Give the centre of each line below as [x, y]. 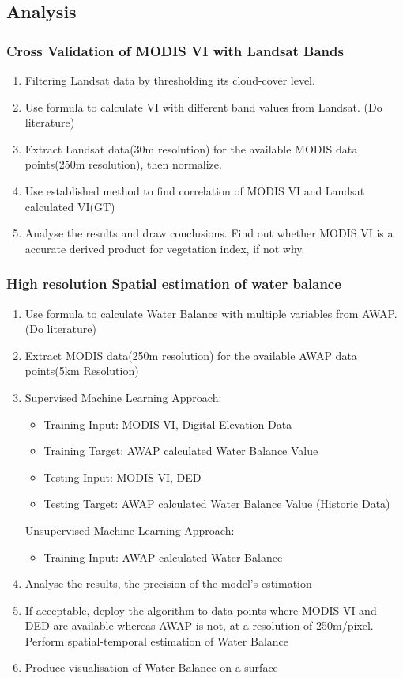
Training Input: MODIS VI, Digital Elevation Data [168, 424]
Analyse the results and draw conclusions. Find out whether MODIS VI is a [209, 233]
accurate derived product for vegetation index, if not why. [165, 248]
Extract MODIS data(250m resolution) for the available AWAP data [191, 355]
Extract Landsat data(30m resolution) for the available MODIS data [191, 148]
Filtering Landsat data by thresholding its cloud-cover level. [170, 80]
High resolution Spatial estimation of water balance [174, 284]
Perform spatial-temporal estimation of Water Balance [156, 640]
